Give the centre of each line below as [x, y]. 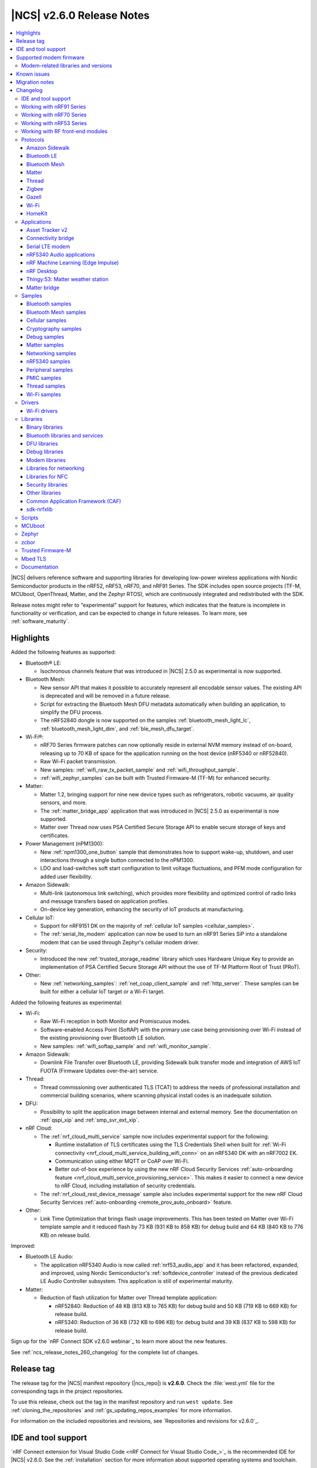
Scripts [30, 517]
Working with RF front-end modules [65, 132]
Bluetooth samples [49, 304]
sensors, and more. [64, 803]
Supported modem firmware [50, 57]
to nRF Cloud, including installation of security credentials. [125, 1186]
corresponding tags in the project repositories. [67, 1391]
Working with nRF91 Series [54, 107]
